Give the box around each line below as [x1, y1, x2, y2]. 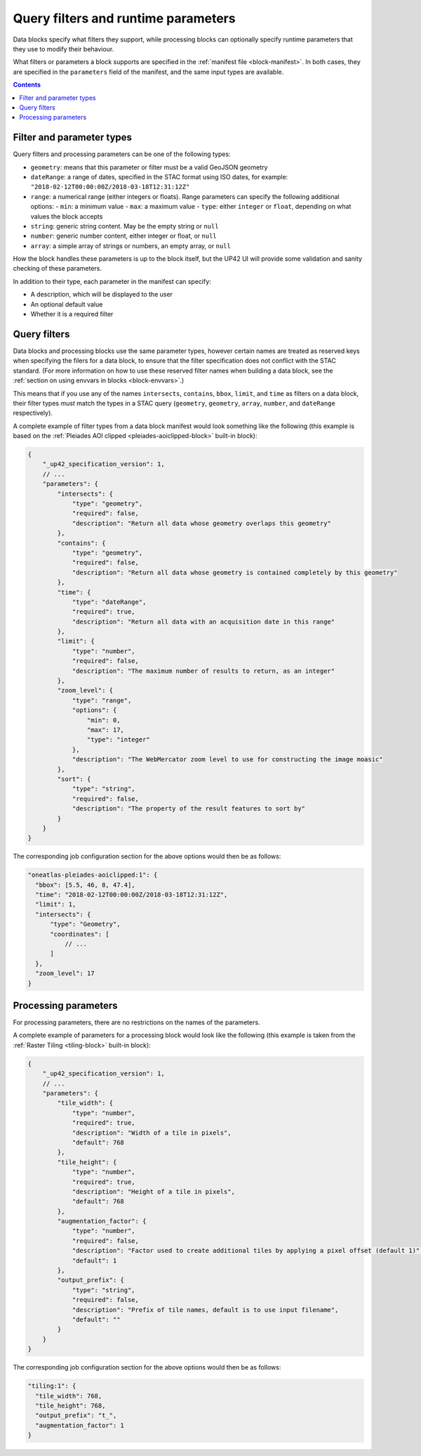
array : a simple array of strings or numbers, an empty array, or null [30, 241, 231, 250]
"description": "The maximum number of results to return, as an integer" [72, 666, 335, 675]
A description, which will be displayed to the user [30, 290, 173, 299]
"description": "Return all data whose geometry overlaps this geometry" [72, 519, 331, 527]
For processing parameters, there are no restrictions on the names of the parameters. [13, 1018, 260, 1026]
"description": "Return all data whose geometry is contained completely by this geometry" [72, 568, 398, 576]
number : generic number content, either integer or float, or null [30, 232, 217, 240]
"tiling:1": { [27, 1382, 76, 1390]
